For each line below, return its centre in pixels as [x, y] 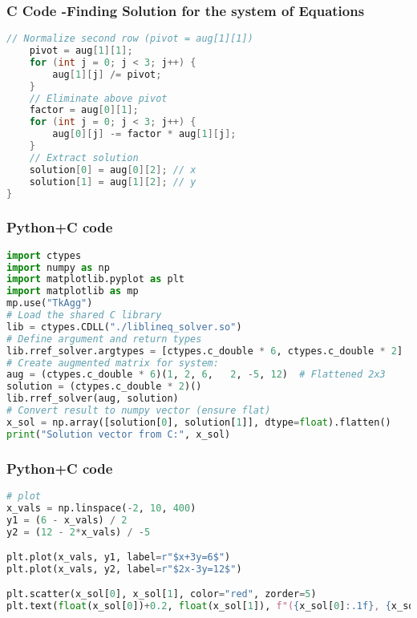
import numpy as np [58, 267]
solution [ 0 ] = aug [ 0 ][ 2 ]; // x [113, 170]
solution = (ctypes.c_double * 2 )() [104, 387]
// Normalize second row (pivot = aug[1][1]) [130, 39]
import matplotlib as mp [73, 291]
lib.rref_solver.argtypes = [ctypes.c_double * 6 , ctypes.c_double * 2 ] [205, 351]
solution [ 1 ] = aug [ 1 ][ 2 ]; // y [113, 182]
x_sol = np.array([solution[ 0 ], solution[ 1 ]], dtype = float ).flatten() [199, 422]
